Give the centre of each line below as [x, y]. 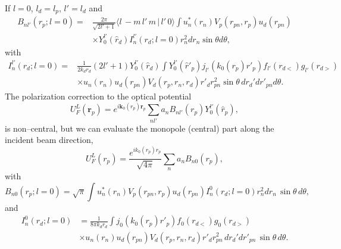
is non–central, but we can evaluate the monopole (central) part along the [140, 128]
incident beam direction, [49, 140]
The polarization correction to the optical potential [98, 96]
